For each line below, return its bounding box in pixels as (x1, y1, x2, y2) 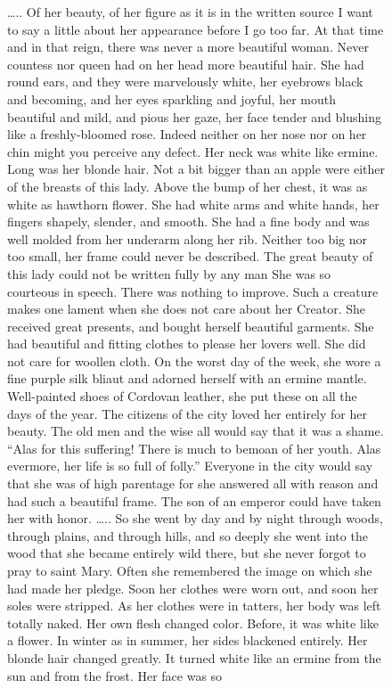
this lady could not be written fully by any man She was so (7, 264, 331, 283)
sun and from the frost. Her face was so (7, 666, 223, 684)
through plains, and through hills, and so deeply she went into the (7, 526, 368, 545)
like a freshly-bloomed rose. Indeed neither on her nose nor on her (7, 125, 367, 143)
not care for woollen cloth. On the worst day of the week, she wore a (7, 351, 381, 370)
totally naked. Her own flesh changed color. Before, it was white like (7, 613, 379, 632)
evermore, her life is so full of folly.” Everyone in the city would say (7, 456, 373, 475)
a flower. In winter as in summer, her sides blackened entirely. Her (7, 631, 368, 650)
